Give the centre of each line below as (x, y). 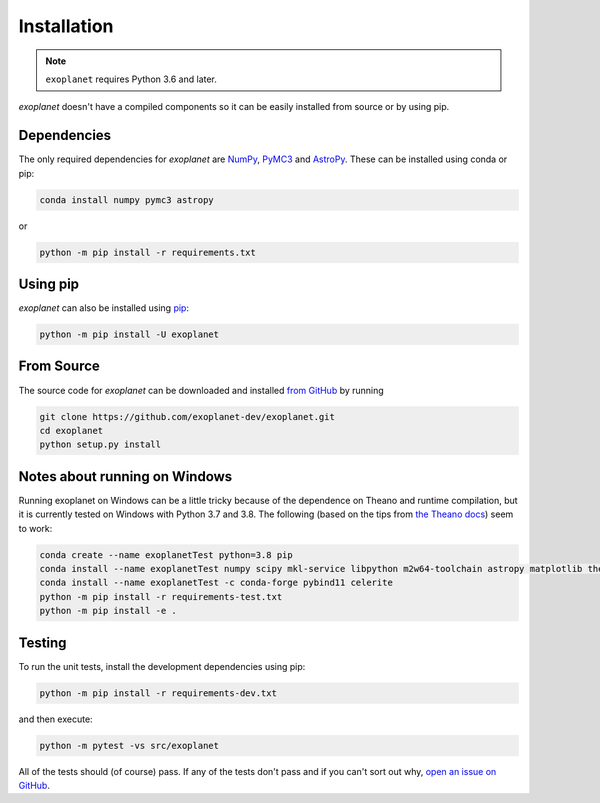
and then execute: (56, 719)
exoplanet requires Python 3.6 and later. (131, 79)
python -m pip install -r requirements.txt (148, 252)
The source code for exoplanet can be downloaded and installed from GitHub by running (201, 390)
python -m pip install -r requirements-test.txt (161, 596)
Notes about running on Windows (125, 476)
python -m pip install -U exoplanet (129, 334)
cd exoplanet (71, 430)
